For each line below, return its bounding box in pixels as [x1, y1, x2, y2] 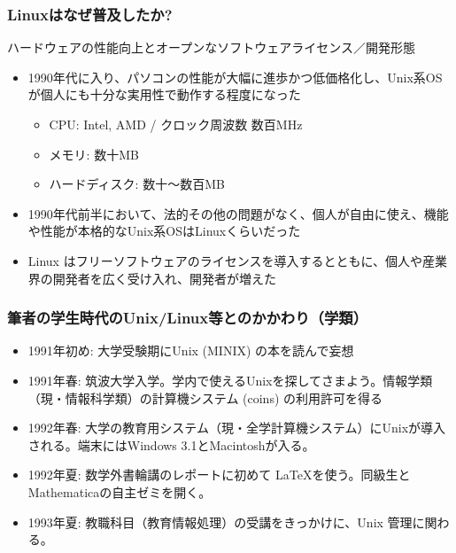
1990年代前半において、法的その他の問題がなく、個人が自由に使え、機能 [27, 204, 449, 222]
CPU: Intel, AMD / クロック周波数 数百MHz [49, 115, 303, 133]
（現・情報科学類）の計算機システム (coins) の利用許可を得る [27, 388, 383, 407]
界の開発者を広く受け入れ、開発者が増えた [27, 269, 276, 287]
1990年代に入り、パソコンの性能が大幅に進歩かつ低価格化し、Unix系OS [27, 67, 443, 86]
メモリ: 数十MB [49, 144, 139, 163]
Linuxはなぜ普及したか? [7, 3, 173, 25]
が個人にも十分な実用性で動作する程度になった [27, 85, 301, 104]
